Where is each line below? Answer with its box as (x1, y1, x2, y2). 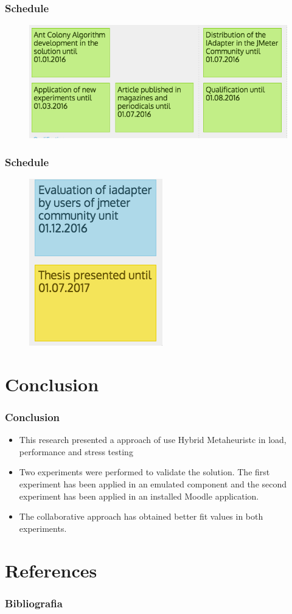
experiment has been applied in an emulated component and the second (19, 477, 287, 490)
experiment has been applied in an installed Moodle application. (19, 489, 259, 502)
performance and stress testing (19, 445, 133, 458)
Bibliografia (5, 595, 63, 610)
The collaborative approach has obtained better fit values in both (19, 510, 263, 523)
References (5, 557, 97, 582)
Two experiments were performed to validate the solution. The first (19, 466, 270, 478)
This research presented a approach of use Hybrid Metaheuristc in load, (19, 433, 287, 446)
